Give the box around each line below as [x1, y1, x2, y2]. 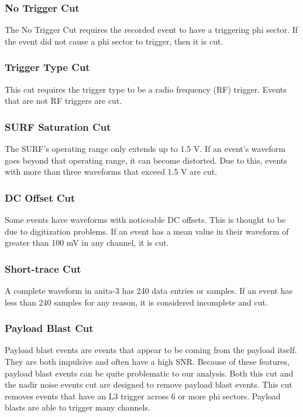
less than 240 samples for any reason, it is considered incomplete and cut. [5, 296, 268, 308]
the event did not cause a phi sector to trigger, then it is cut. [5, 35, 223, 47]
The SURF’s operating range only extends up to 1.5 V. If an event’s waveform [5, 143, 285, 155]
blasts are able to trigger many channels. [5, 401, 150, 413]
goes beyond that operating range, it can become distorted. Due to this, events [5, 154, 287, 166]
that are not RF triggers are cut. [5, 94, 122, 107]
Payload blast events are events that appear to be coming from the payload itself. [5, 344, 297, 356]
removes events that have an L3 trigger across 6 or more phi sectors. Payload [5, 389, 281, 402]
